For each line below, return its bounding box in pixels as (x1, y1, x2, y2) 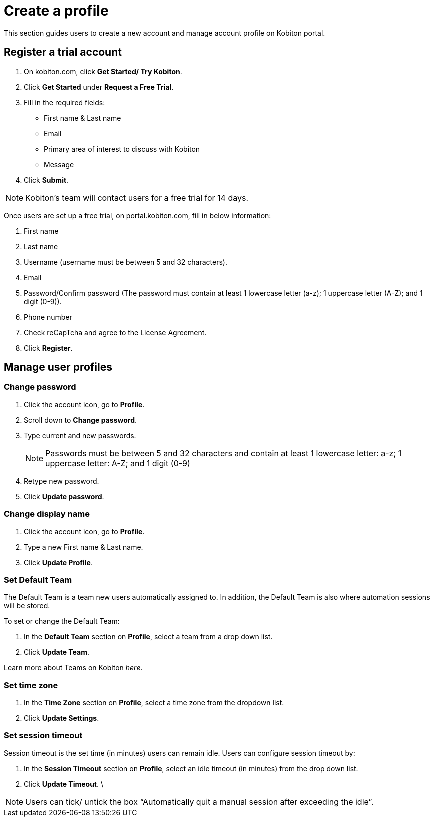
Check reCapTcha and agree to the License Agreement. (24, 328, 207, 337)
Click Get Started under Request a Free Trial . (24, 82, 174, 91)
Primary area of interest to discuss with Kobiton (44, 144, 200, 153)
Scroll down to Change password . (24, 415, 137, 424)
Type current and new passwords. (24, 431, 136, 440)
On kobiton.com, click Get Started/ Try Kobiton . (24, 67, 182, 76)
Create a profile (4, 2, 109, 19)
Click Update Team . (24, 648, 89, 657)
